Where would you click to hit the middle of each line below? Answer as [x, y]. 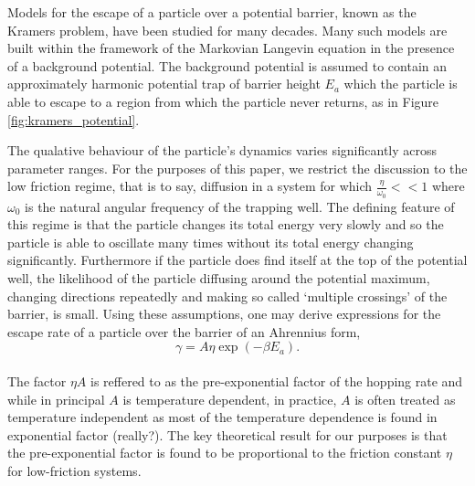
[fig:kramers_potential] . [74, 119]
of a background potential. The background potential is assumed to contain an [227, 65]
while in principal [56, 399]
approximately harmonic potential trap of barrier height [164, 84]
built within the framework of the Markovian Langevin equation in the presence [231, 48]
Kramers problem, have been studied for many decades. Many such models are [227, 30]
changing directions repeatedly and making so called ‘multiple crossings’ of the [227, 296]
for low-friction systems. [74, 470]
